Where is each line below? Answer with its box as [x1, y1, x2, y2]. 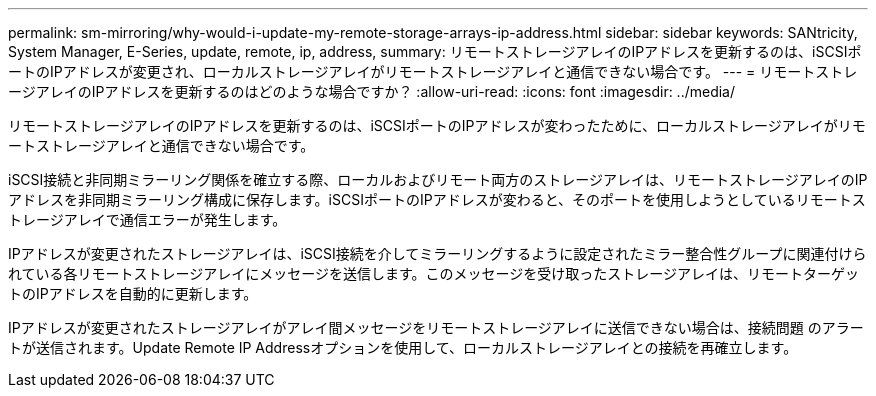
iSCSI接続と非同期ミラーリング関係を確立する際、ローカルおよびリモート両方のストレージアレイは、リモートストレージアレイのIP [8, 171, 868, 188]
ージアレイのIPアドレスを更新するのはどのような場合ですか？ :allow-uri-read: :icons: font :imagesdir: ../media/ [8, 83, 736, 100]
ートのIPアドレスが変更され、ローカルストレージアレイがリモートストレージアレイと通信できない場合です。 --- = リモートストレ [8, 63, 858, 80]
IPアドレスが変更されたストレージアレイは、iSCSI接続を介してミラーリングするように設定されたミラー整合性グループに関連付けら [8, 245, 867, 262]
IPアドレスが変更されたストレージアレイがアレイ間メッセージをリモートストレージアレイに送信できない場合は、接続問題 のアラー [8, 319, 864, 336]
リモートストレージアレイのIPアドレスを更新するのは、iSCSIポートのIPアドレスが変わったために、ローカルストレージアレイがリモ [8, 117, 866, 134]
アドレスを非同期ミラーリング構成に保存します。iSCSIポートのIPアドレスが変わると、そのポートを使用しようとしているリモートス [8, 191, 866, 208]
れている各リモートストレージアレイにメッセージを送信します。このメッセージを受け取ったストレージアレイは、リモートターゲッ [8, 265, 860, 282]
